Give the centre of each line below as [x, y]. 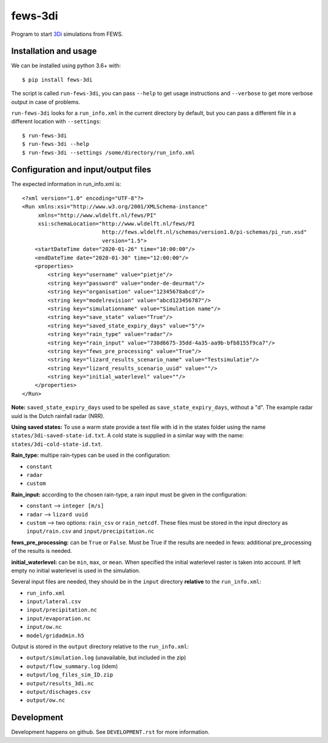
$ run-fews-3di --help [56, 144]
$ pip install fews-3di [57, 80]
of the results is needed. [42, 551]
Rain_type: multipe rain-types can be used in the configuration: [91, 455]
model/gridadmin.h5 [55, 635]
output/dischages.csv [59, 692]
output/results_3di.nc [60, 683]
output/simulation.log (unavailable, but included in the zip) [106, 658]
